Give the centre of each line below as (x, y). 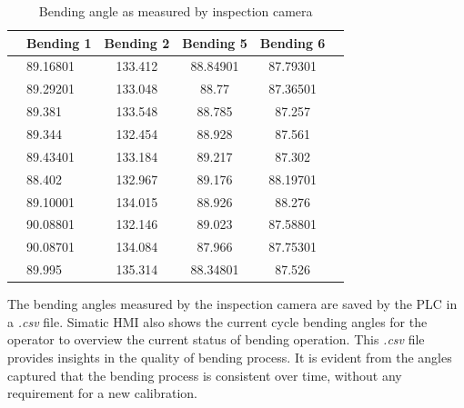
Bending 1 (59, 42)
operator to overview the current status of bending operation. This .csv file (216, 339)
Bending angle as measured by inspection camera (176, 11)
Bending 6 (293, 42)
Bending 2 (137, 42)
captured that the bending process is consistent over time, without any (205, 375)
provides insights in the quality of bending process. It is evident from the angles (230, 357)
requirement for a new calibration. (103, 393)
